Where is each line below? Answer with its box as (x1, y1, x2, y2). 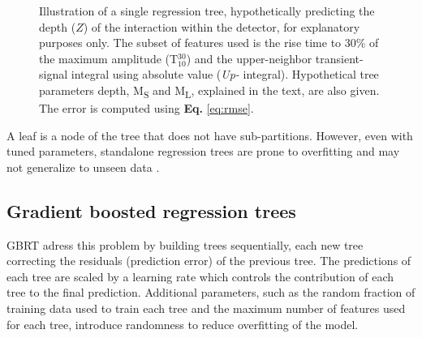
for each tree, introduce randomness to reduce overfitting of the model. (6, 315, 359, 332)
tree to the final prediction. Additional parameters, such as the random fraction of (6, 284, 416, 301)
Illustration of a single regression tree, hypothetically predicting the (39, 2, 375, 19)
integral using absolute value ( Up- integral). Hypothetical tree (71, 66, 379, 83)
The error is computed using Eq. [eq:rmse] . (39, 100, 254, 117)
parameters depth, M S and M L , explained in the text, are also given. (39, 81, 380, 101)
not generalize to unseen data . (6, 158, 160, 175)
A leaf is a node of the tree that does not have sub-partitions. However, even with (6, 126, 413, 143)
